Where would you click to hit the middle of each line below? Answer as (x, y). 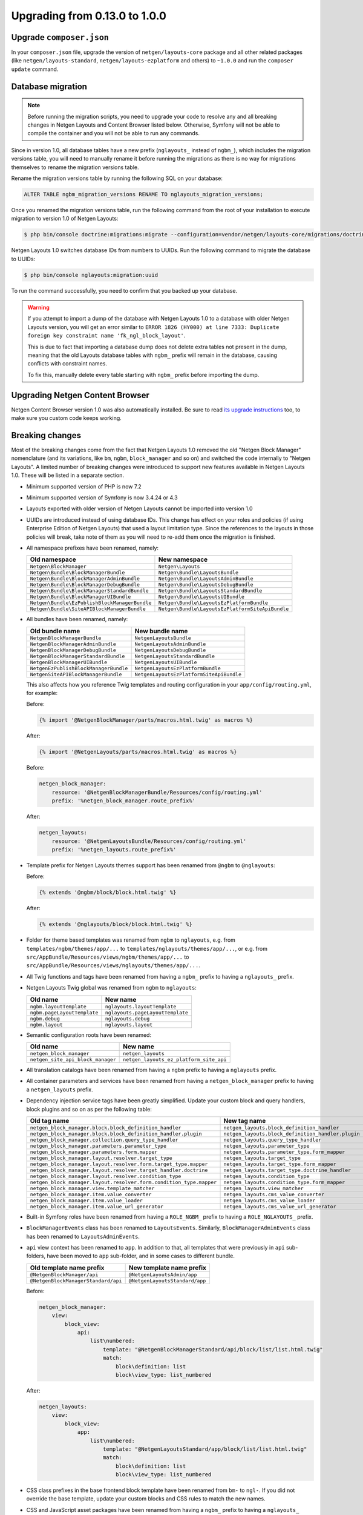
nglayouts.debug (127, 1018)
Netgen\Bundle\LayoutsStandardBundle (210, 591)
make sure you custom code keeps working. (67, 418)
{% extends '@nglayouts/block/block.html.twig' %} (116, 924)
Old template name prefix (67, 1268)
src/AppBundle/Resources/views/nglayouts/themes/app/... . (113, 965)
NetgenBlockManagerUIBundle (69, 662)
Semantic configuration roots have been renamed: (89, 1035)
